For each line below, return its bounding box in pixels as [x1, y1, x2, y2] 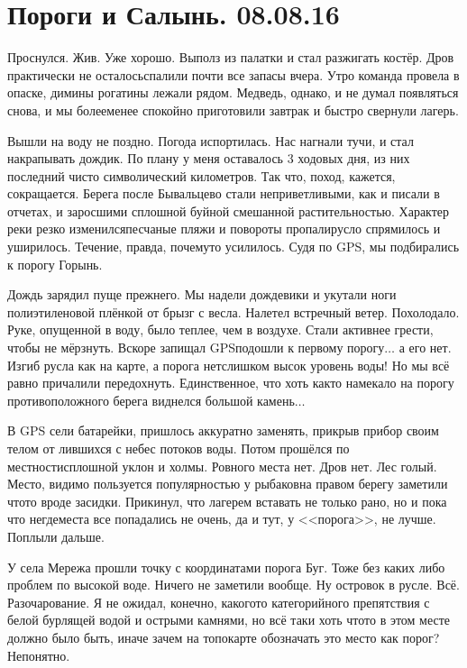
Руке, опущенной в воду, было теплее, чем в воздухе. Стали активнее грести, [7, 320, 434, 339]
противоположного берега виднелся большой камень [7, 390, 295, 409]
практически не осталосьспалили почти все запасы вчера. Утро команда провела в [7, 65, 460, 84]
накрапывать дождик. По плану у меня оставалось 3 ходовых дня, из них [7, 149, 410, 168]
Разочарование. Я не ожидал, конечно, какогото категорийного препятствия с [7, 592, 430, 611]
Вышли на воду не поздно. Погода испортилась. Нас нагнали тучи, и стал [7, 131, 414, 150]
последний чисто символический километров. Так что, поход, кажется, [7, 166, 396, 185]
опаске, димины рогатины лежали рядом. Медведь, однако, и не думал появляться [7, 83, 459, 102]
